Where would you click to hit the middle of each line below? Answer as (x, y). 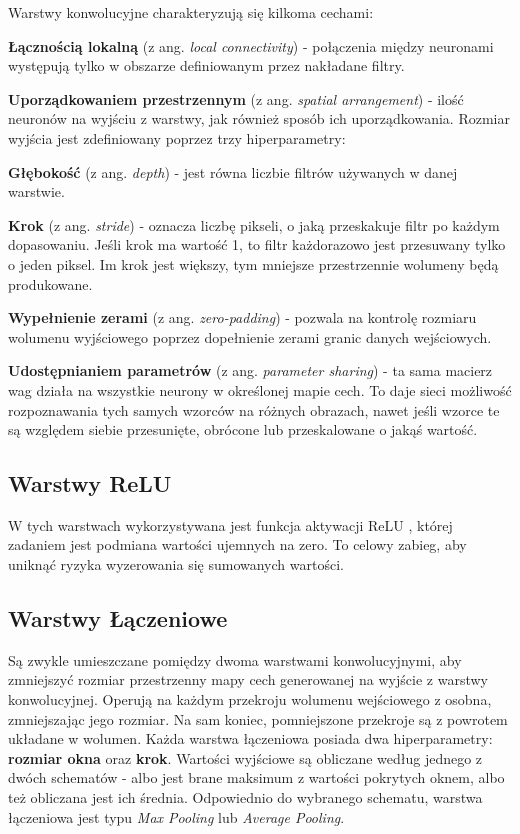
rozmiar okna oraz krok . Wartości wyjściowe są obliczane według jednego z (245, 757)
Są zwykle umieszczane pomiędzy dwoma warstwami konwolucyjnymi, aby (235, 659)
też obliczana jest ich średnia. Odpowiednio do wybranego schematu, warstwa (245, 797)
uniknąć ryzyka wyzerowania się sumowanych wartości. (176, 564)
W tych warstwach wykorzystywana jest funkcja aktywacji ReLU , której (230, 524)
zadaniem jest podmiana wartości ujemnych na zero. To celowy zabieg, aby (237, 544)
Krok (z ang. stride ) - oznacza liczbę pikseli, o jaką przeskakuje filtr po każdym (254, 224)
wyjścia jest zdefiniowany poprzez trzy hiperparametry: (177, 137)
